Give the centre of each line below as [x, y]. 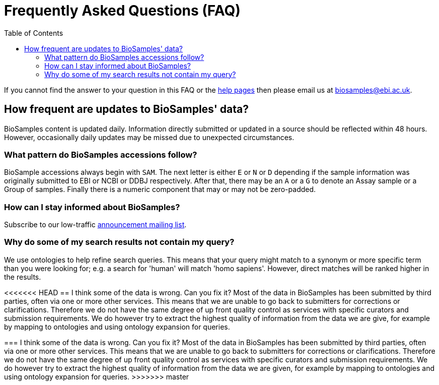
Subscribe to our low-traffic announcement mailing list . [95, 225]
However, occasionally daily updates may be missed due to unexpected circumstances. [149, 137]
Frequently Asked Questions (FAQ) [122, 11]
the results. [23, 277]
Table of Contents [34, 33]
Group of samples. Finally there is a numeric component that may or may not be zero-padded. [160, 189]
